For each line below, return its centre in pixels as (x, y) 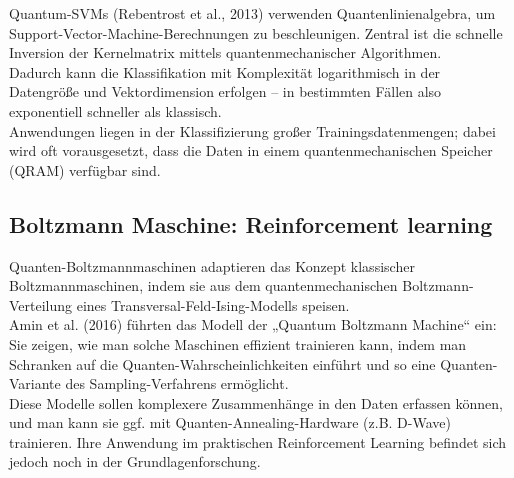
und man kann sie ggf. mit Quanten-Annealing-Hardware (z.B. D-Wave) (230, 422)
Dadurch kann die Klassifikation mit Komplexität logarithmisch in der (225, 71)
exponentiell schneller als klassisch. (115, 110)
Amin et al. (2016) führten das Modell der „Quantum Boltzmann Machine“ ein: (253, 324)
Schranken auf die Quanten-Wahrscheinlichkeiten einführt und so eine (222, 363)
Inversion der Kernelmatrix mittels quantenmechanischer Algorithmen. (225, 52)
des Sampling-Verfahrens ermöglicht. (177, 383)
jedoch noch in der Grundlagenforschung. (135, 461)
